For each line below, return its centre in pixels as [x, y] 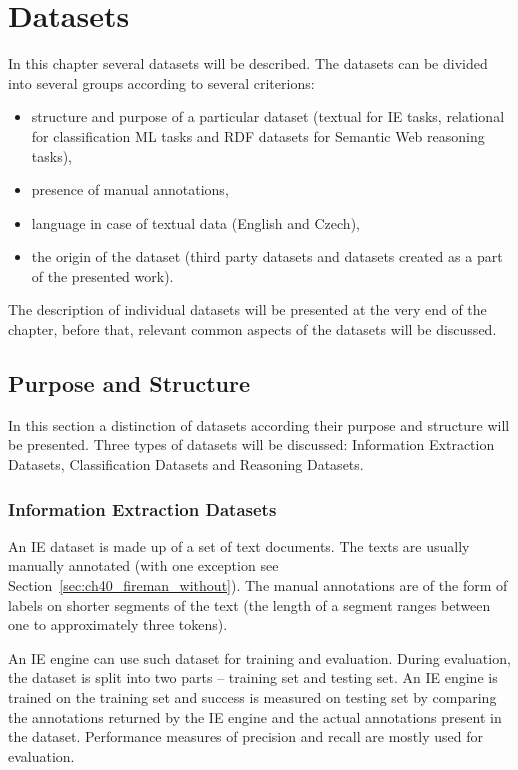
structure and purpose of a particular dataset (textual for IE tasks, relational [268, 116]
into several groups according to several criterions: [161, 82]
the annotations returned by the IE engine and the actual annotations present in [255, 716]
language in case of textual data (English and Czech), [195, 222]
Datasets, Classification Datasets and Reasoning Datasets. [186, 464]
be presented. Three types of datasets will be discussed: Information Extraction [251, 444]
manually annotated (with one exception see [143, 565]
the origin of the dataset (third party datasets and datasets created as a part [267, 256]
